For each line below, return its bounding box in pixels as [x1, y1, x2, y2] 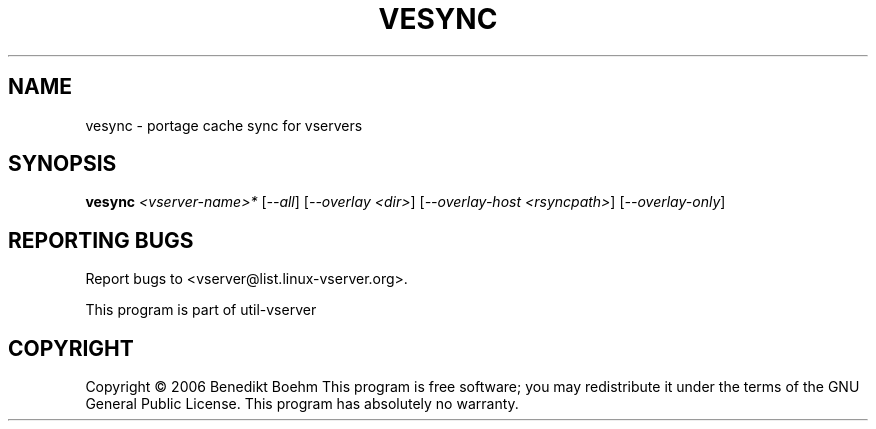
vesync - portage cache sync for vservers [85, 116, 363, 134]
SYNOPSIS [8, 151, 117, 177]
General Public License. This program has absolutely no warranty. [85, 395, 519, 413]
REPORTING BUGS [8, 227, 194, 253]
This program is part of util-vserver [85, 301, 317, 319]
